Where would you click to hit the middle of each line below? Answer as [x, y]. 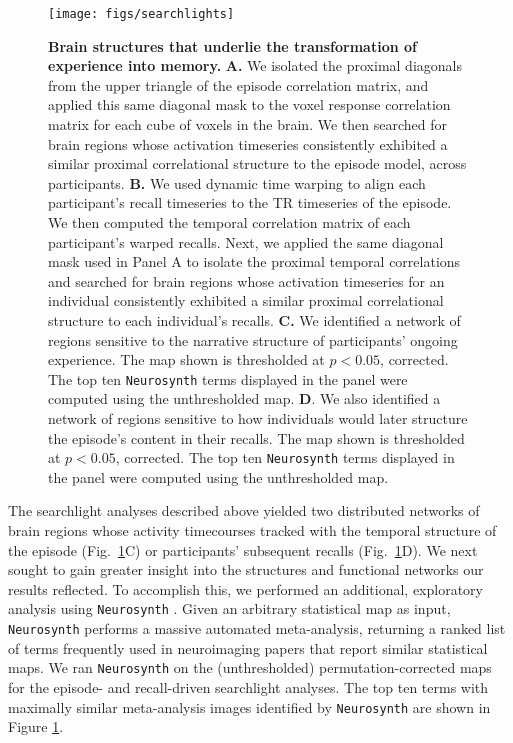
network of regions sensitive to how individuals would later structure [258, 418]
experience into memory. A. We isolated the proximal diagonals [255, 65]
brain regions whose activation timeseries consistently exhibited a [248, 143]
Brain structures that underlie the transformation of [232, 45]
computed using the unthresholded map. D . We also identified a [244, 398]
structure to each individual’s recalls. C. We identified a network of [254, 319]
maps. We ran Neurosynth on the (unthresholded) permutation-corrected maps [250, 667]
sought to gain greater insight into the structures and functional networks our [246, 569]
